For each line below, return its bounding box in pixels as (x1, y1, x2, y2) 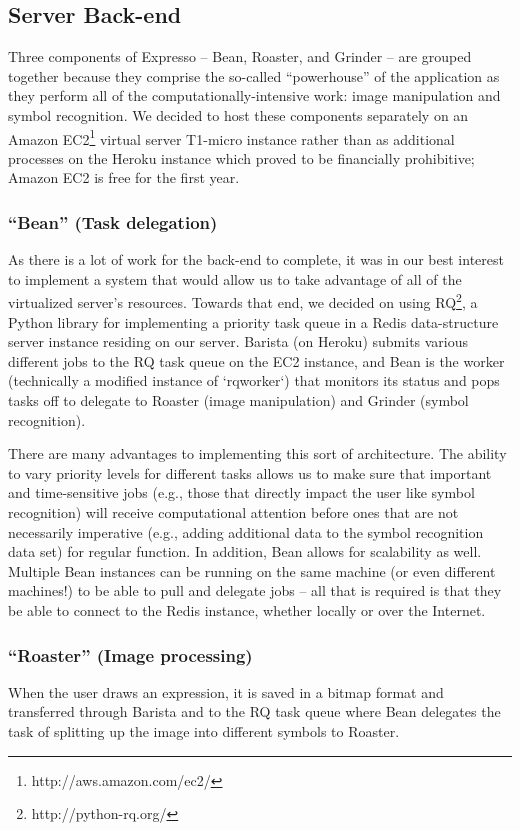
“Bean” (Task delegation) (8, 209, 218, 234)
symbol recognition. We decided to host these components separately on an (8, 104, 469, 125)
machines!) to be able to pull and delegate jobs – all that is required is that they (8, 580, 502, 601)
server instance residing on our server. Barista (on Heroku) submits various (8, 331, 469, 352)
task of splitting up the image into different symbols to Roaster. (8, 720, 400, 741)
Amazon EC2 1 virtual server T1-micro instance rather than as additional (8, 125, 455, 149)
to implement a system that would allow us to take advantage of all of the (8, 268, 462, 289)
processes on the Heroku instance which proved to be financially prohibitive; (8, 147, 475, 168)
